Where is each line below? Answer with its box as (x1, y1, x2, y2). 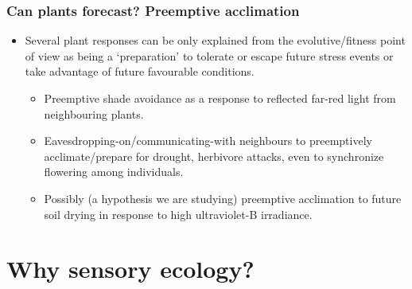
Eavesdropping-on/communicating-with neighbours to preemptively (44, 132, 372, 149)
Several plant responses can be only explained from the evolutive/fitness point (25, 32, 406, 49)
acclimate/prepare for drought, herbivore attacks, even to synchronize (44, 147, 384, 164)
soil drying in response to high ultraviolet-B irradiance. (44, 205, 313, 222)
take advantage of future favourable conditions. (25, 63, 255, 80)
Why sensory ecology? (6, 252, 255, 285)
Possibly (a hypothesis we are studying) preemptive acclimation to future (44, 189, 402, 206)
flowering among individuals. (44, 163, 184, 180)
